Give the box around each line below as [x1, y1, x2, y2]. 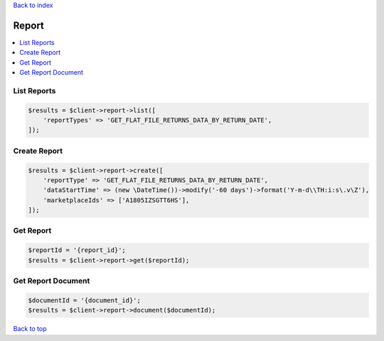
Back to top [13, 325, 47, 333]
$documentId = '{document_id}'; [28, 296, 142, 304]
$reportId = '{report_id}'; [28, 246, 126, 254]
